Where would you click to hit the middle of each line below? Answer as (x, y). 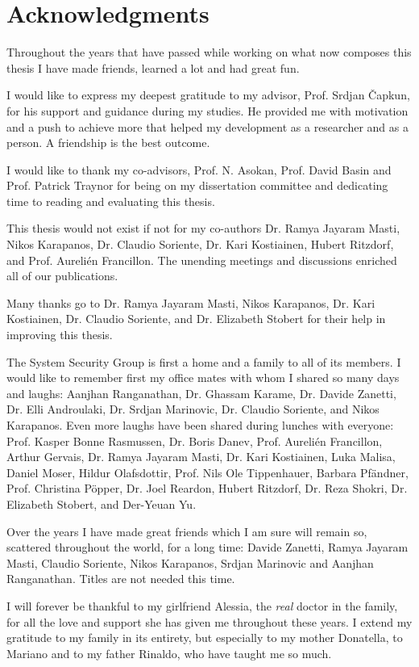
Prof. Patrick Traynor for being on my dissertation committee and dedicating (197, 185)
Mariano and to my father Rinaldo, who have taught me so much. (169, 653)
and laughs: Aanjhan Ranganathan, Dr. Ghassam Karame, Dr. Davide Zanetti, (201, 393)
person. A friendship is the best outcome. (108, 143)
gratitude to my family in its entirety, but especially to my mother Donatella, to (205, 638)
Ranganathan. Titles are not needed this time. (121, 579)
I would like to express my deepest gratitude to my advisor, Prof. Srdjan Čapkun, (208, 95)
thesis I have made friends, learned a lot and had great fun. (153, 67)
